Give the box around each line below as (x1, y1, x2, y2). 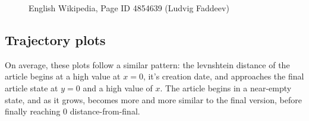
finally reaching (5, 105, 61, 117)
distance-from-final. (70, 105, 140, 117)
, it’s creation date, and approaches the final (143, 70, 304, 82)
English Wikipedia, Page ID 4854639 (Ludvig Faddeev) (29, 2, 229, 14)
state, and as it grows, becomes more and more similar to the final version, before (5, 93, 302, 106)
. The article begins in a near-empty (160, 81, 292, 94)
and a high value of (83, 81, 153, 94)
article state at (5, 81, 58, 94)
